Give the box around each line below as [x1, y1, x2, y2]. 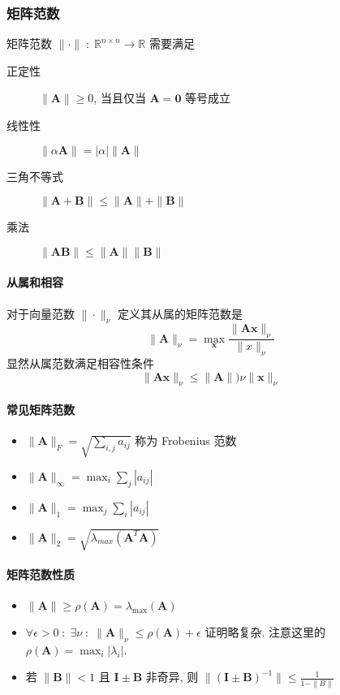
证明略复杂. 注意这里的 [204, 624, 326, 641]
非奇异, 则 [145, 668, 199, 685]
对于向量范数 [6, 304, 75, 322]
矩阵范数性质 [6, 565, 75, 582]
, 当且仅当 [93, 89, 146, 106]
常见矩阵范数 [6, 400, 75, 417]
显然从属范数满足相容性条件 [6, 355, 154, 371]
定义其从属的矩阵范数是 [118, 304, 243, 322]
